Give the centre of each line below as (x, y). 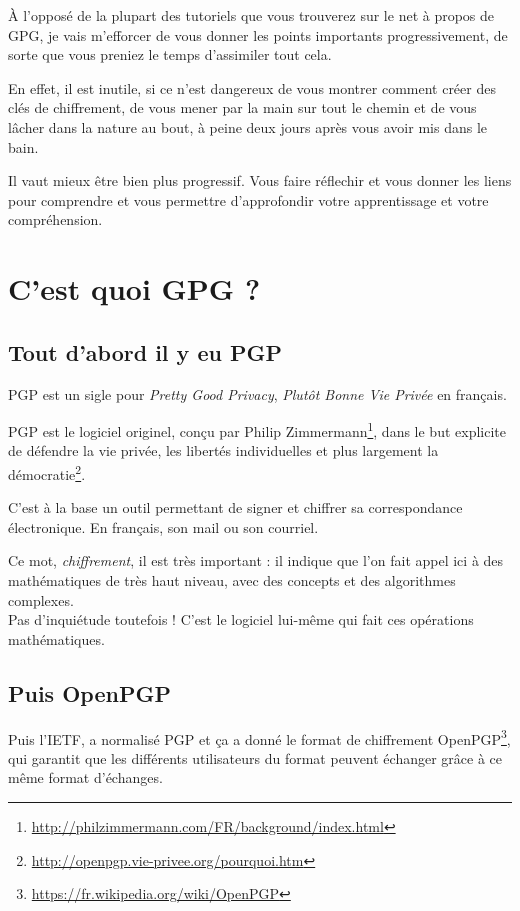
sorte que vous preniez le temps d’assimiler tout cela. (170, 54)
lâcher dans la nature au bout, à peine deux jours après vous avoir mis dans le (247, 126)
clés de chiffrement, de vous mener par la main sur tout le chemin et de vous (242, 107)
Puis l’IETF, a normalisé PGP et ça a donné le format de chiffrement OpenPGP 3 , (259, 737)
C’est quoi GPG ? (134, 288)
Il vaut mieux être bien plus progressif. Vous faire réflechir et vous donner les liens (260, 180)
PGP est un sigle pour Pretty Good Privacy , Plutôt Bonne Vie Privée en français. (257, 393)
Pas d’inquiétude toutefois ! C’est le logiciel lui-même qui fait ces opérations (241, 619)
